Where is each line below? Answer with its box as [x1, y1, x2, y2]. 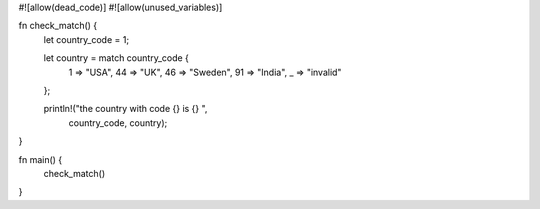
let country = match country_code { [43, 52, 190, 64]
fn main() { [18, 153, 63, 165]
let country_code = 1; [43, 33, 130, 45]
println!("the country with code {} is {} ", [43, 103, 208, 115]
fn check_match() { [18, 20, 98, 32]
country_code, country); [68, 116, 168, 129]
